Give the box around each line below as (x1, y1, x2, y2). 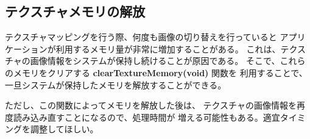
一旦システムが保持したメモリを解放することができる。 (5, 78, 227, 91)
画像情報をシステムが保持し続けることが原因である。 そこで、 (30, 54, 280, 67)
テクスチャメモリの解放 (5, 2, 146, 21)
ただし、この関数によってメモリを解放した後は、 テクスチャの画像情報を (5, 99, 297, 112)
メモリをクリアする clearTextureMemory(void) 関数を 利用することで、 (13, 66, 308, 79)
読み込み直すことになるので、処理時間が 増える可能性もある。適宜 (13, 110, 280, 123)
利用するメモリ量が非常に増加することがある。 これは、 (55, 42, 281, 55)
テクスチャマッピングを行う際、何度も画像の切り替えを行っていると (5, 30, 277, 43)
